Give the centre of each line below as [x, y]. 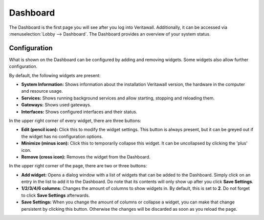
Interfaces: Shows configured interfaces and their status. [79, 112]
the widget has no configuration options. [62, 136]
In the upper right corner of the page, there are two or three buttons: [78, 166]
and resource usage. [42, 91]
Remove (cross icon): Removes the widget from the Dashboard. [86, 157]
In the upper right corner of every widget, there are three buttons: [75, 120]
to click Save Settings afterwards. [55, 195]
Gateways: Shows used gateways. [56, 105]
